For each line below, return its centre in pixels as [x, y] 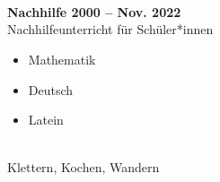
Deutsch [51, 89]
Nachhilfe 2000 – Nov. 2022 [94, 11]
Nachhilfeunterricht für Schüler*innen [110, 29]
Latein [46, 120]
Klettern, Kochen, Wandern [84, 167]
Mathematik [62, 59]
